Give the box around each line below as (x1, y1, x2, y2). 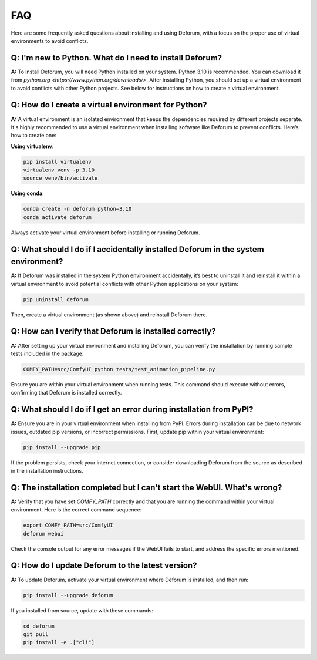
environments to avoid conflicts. (11, 37, 89, 44)
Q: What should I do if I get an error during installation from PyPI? (11, 405, 254, 415)
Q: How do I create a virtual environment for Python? (11, 100, 208, 110)
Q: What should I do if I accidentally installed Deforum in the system (11, 244, 264, 254)
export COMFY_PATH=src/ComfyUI (23, 522, 114, 528)
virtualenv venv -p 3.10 (23, 167, 95, 173)
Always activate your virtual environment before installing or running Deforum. (11, 229, 200, 236)
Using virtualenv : (11, 143, 54, 150)
